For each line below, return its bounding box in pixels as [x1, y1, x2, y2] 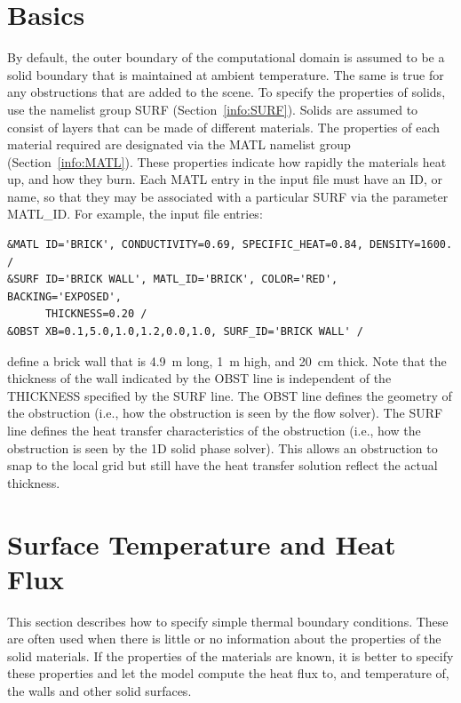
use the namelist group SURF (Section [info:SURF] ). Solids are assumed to [7, 100, 418, 118]
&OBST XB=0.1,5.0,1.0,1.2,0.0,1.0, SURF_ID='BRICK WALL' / [7, 325, 363, 339]
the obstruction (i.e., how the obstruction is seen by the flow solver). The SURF [7, 403, 443, 422]
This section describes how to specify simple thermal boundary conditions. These [7, 611, 449, 630]
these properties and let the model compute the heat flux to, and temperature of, [7, 664, 449, 683]
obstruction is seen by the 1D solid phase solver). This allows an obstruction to [7, 438, 438, 457]
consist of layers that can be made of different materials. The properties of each [7, 117, 441, 136]
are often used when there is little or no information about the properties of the [7, 629, 441, 648]
